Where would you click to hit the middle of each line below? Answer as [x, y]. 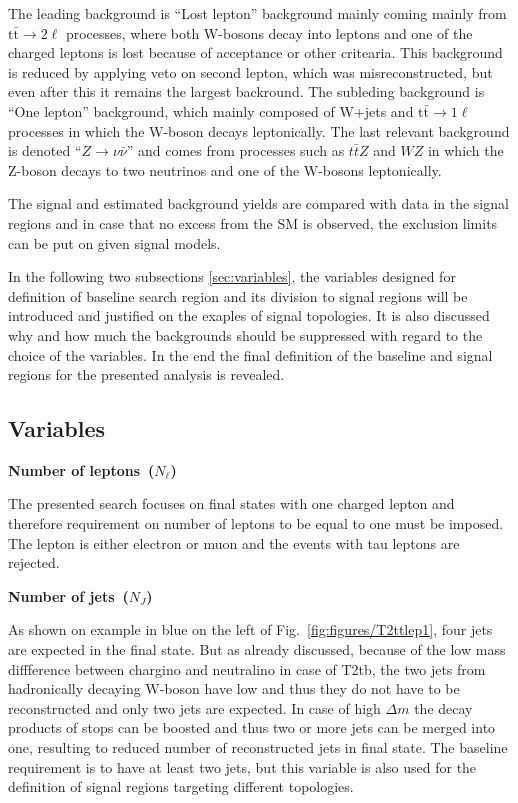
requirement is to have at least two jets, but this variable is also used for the [242, 766]
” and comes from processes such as [235, 150]
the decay [443, 707]
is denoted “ [45, 150]
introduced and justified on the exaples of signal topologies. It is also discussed [249, 315]
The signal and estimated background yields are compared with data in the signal [258, 203]
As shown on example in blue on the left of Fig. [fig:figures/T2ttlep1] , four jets [250, 629]
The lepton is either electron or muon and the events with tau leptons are [234, 542]
